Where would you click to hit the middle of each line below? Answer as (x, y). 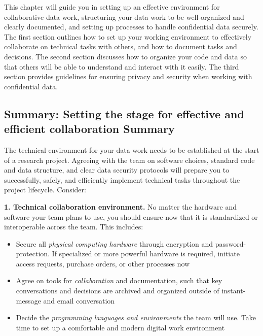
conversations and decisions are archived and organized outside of (118, 291)
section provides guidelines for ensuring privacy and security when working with (128, 76)
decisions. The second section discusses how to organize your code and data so (126, 56)
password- (231, 243)
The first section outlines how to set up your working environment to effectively (128, 36)
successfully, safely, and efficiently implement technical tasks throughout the (122, 179)
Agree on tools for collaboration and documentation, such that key (119, 280)
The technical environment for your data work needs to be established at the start (132, 149)
